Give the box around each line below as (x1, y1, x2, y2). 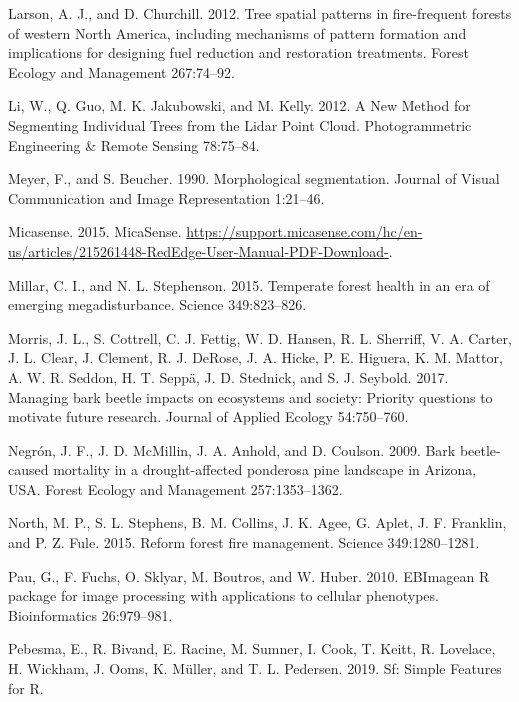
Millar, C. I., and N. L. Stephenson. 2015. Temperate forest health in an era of (8, 274, 490, 295)
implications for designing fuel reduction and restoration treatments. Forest (8, 42, 469, 63)
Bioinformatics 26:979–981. (8, 604, 173, 625)
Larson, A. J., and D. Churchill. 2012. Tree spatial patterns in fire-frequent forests (8, 3, 512, 23)
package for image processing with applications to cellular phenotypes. (8, 585, 439, 606)
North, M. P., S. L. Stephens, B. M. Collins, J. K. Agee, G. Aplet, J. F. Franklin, (8, 512, 507, 533)
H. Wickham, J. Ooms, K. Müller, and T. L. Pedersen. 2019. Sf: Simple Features (8, 658, 502, 679)
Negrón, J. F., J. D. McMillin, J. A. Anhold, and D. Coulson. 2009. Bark (8, 439, 456, 460)
